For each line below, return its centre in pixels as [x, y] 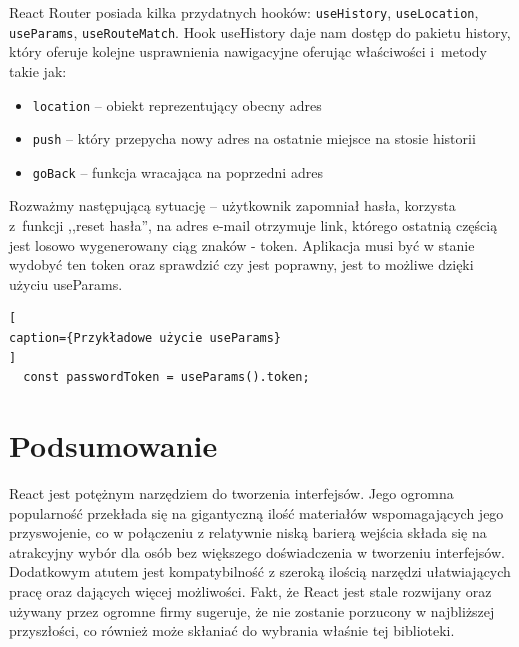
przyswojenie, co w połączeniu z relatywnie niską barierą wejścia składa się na [248, 532]
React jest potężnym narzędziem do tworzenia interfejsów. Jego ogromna [231, 492]
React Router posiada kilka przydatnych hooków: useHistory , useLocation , [244, 12]
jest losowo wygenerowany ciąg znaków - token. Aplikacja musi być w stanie [242, 244]
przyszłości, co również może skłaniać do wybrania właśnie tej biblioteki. [232, 630]
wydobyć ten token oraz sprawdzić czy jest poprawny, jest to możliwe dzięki [241, 264]
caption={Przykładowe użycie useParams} [145, 338]
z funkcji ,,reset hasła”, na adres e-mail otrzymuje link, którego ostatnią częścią [253, 225]
